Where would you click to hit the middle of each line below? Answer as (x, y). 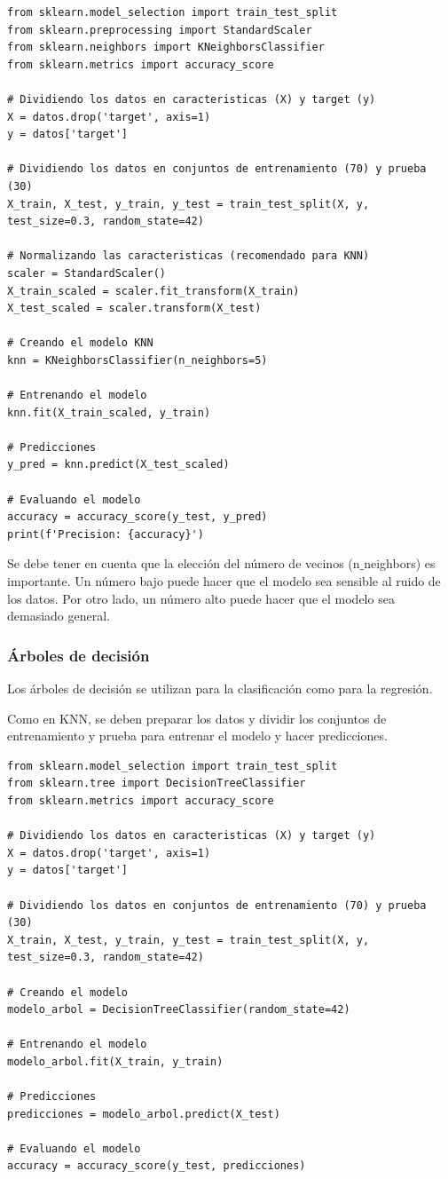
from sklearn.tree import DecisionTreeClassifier (157, 783)
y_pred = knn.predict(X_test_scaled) (118, 465)
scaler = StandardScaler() (86, 273)
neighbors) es (400, 563)
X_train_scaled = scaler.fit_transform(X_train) (153, 291)
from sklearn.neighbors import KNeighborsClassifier (166, 47)
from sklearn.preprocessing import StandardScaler (160, 30)
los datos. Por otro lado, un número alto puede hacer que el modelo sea (201, 598)
